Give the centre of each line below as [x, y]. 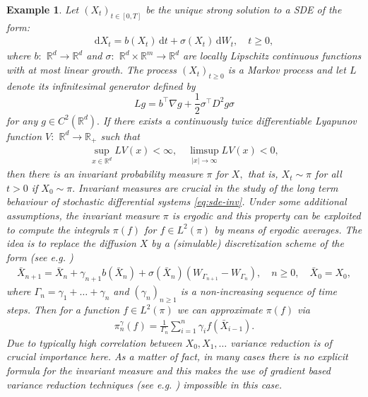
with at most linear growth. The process [91, 70]
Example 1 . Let [43, 9]
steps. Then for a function [63, 310]
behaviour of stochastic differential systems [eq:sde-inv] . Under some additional [177, 201]
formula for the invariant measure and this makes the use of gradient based [168, 370]
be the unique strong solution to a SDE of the [244, 9]
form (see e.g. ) [40, 257]
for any [22, 120]
